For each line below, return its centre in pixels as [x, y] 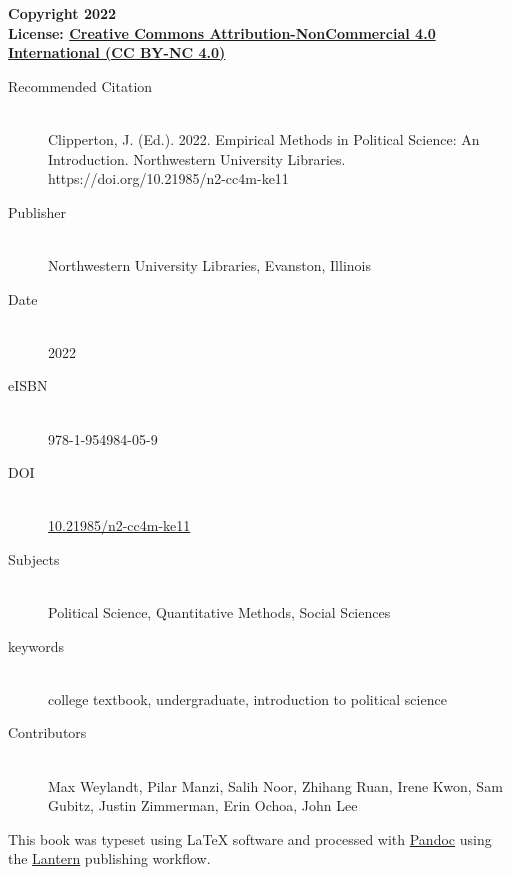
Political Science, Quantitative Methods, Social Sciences [219, 612]
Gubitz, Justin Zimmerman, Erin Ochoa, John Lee [203, 805]
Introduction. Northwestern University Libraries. [197, 158]
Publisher [37, 211]
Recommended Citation [80, 85]
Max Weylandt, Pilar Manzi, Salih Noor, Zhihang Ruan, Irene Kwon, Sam [275, 785]
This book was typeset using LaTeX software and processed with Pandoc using [250, 838]
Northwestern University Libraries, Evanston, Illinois [209, 264]
